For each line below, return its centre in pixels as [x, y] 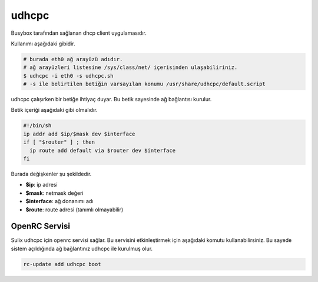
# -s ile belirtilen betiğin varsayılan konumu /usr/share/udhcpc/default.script [145, 84]
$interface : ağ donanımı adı [59, 201]
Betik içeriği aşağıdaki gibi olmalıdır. [54, 110]
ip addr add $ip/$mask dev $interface [79, 134]
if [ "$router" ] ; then [59, 142]
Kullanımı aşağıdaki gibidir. [43, 44]
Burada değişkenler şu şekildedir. [51, 174]
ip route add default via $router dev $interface [103, 150]
